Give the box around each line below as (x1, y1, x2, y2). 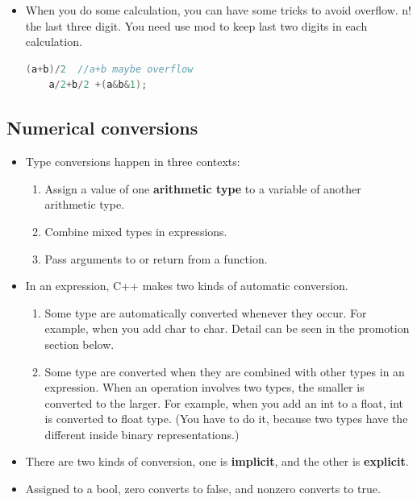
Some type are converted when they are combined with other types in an (44, 363, 405, 380)
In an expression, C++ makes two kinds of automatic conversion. (25, 277, 348, 294)
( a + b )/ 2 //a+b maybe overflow (25, 63, 194, 75)
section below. (44, 335, 115, 352)
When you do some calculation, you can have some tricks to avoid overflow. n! (25, 2, 412, 18)
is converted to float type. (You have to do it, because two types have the (44, 410, 408, 427)
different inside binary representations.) (44, 425, 240, 442)
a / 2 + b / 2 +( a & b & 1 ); (48, 79, 148, 91)
